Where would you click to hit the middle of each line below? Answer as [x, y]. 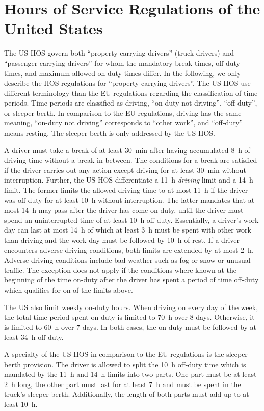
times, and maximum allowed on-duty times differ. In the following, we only [123, 73]
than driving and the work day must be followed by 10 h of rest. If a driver [122, 240]
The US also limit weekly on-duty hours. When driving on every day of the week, [131, 307]
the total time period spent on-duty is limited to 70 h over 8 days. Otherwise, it [129, 317]
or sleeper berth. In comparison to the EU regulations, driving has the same [123, 112]
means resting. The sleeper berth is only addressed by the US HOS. [110, 133]
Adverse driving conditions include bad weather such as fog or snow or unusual [127, 260]
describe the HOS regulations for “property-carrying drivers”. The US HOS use [127, 83]
